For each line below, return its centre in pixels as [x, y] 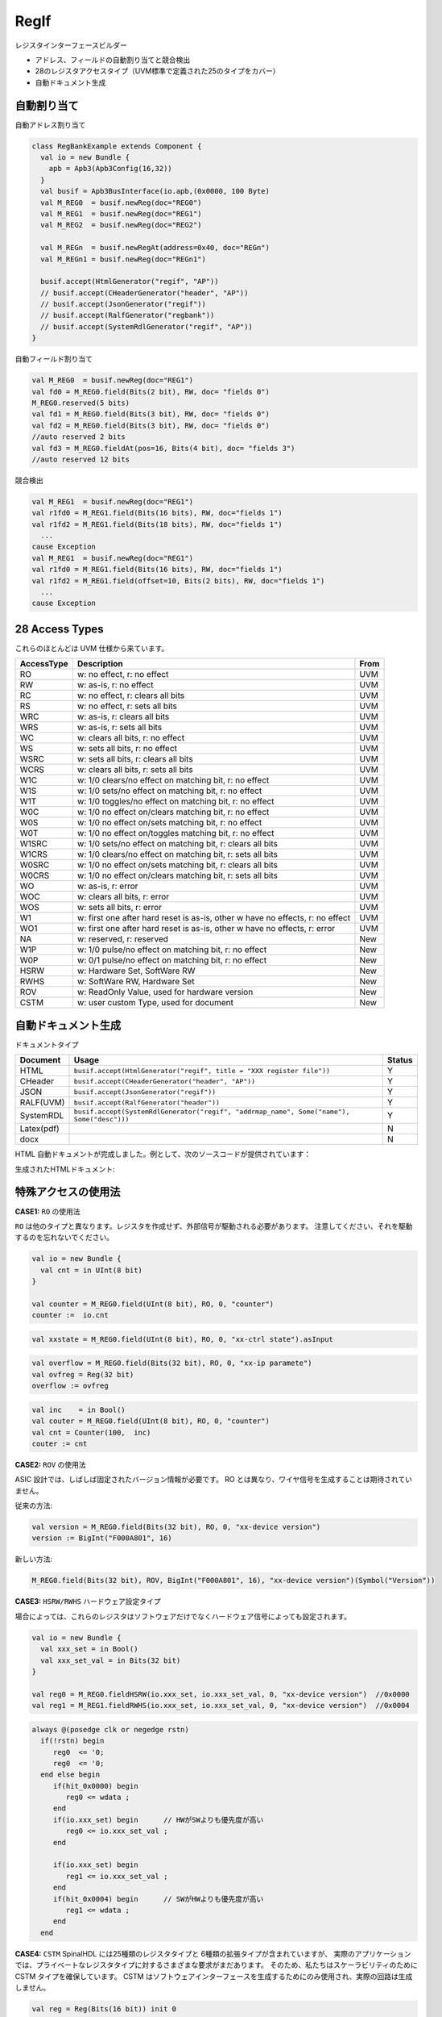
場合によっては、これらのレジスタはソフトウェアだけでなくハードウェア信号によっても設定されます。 [183, 1616]
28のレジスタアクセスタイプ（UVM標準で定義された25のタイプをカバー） [158, 71]
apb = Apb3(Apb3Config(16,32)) [110, 169]
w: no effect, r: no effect [123, 674]
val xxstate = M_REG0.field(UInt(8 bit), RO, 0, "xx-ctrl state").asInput [183, 1339]
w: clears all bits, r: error [123, 897]
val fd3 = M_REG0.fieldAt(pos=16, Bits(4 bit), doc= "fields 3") [163, 448]
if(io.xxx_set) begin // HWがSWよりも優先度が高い [158, 1820]
